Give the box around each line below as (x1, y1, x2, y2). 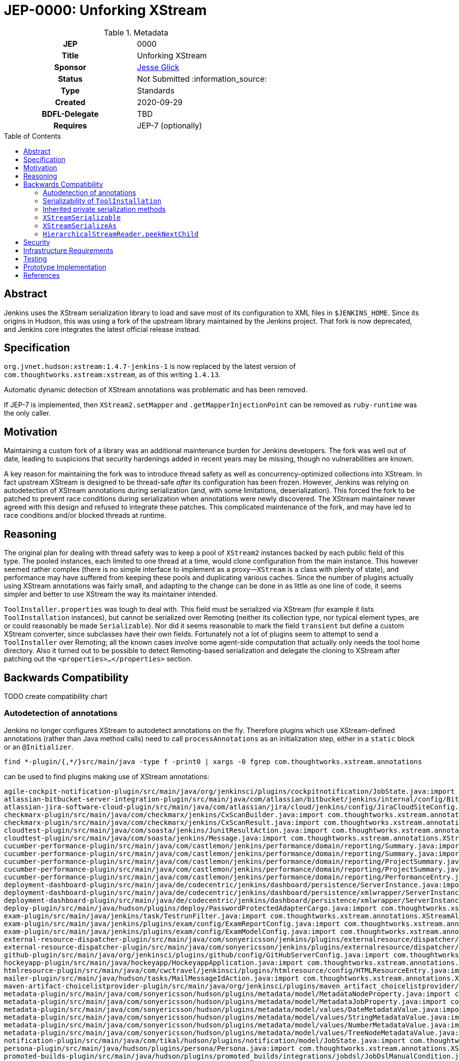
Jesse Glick (137, 62, 179, 72)
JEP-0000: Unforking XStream (4, 2, 207, 18)
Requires (53, 120, 87, 130)
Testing (23, 254, 47, 263)
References (23, 271, 60, 279)
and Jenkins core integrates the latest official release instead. (4, 325, 201, 333)
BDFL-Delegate (42, 109, 99, 119)
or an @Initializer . (4, 742, 73, 751)
